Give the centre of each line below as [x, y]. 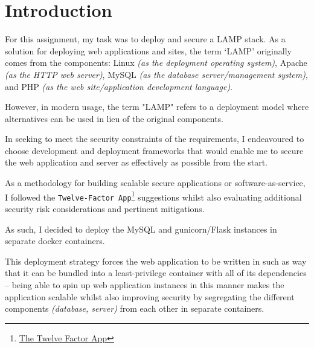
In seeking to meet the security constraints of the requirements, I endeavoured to [155, 139]
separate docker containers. [55, 241]
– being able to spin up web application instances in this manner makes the [145, 284]
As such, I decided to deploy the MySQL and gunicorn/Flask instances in [141, 229]
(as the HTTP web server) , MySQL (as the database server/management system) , [156, 74]
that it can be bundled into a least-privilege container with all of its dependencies [156, 273]
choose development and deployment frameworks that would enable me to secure [154, 150]
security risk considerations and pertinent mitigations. [105, 208]
